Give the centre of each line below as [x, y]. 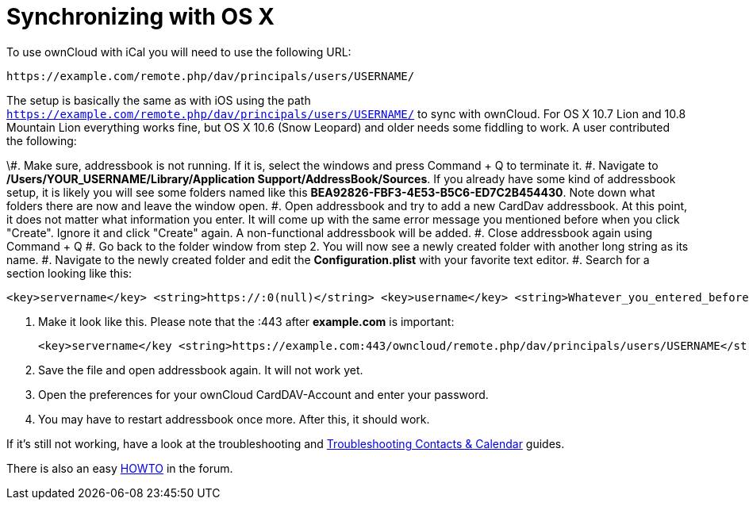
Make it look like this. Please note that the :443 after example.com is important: [246, 321]
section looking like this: [69, 273]
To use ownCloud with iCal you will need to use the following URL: [179, 52]
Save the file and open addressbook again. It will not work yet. [201, 370]
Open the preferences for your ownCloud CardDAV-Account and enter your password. [263, 394]
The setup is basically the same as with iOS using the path [159, 100]
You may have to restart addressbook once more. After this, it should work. [234, 419]
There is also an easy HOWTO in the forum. [120, 468]
